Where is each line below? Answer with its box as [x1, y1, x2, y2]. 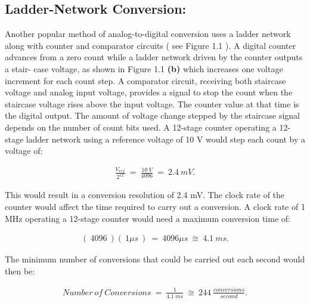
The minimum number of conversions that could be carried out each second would [5, 253, 305, 265]
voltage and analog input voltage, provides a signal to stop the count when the [5, 86, 293, 98]
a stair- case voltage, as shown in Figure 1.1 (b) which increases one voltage [5, 62, 283, 75]
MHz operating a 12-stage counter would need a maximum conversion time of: [5, 212, 290, 224]
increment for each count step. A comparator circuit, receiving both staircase [5, 74, 286, 86]
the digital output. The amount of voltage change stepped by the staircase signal [5, 109, 300, 122]
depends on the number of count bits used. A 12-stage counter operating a [5, 120, 277, 133]
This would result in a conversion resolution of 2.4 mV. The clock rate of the [5, 188, 285, 201]
